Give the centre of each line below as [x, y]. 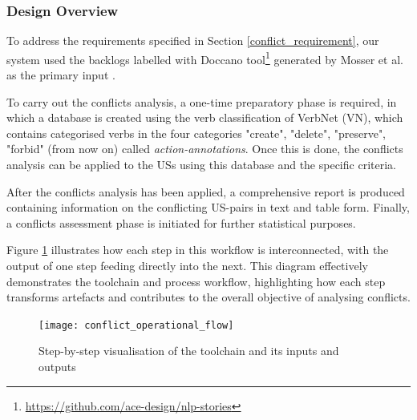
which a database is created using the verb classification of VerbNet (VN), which [205, 117]
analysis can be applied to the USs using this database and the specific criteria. [201, 165]
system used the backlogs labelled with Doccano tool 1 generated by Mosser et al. [205, 58]
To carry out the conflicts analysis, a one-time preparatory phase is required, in [202, 101]
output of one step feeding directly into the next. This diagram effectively [187, 265]
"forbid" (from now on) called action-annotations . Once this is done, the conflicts [205, 149]
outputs [57, 367]
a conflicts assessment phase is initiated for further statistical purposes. [181, 222]
